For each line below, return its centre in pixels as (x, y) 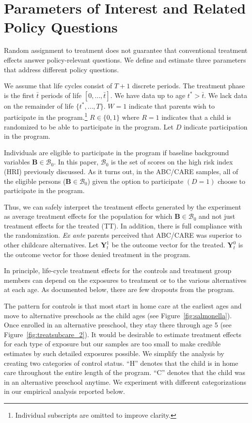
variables (17, 162)
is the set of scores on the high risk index (172, 162)
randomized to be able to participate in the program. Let (89, 126)
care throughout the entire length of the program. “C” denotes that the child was (125, 372)
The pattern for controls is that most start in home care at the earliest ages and (123, 306)
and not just (217, 216)
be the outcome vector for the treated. (168, 245)
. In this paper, (76, 162)
